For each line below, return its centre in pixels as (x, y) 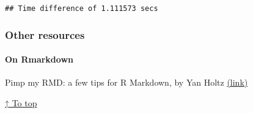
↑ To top (21, 102)
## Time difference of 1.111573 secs (82, 9)
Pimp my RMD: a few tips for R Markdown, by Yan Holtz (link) (127, 82)
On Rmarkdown (39, 59)
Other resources (45, 34)
